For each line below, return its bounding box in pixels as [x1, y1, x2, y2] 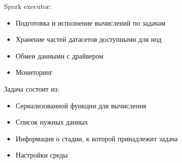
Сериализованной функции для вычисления [15, 100, 146, 110]
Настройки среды [15, 150, 68, 160]
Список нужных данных [15, 117, 89, 127]
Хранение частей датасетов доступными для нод [15, 34, 162, 44]
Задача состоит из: [4, 83, 59, 94]
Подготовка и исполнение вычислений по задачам [15, 17, 166, 28]
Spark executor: [4, 1, 51, 11]
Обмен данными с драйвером [15, 50, 103, 61]
